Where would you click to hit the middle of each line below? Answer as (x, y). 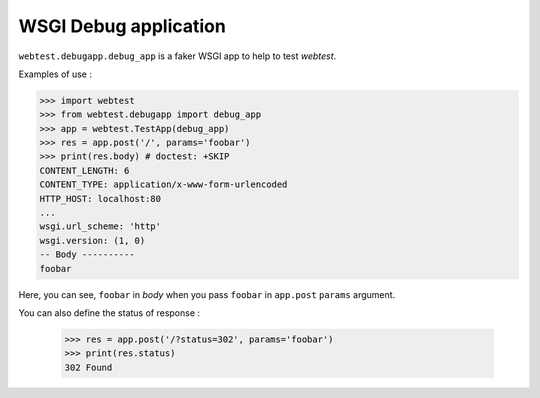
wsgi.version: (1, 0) (92, 240)
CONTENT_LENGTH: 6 (84, 170)
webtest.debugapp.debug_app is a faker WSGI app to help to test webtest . (177, 56)
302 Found (88, 367)
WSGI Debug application (122, 26)
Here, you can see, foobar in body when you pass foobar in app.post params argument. (207, 294)
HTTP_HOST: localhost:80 (100, 198)
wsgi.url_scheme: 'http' (100, 226)
